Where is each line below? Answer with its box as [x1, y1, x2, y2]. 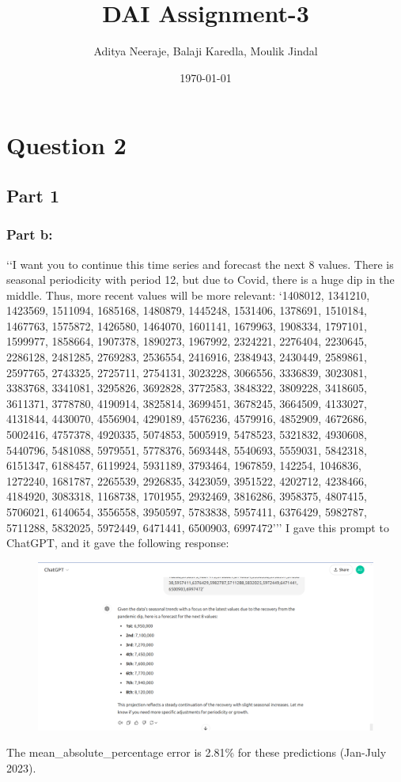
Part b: [6, 225, 53, 244]
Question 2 [6, 129, 127, 161]
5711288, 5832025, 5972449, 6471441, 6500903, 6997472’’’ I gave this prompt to [6, 519, 389, 535]
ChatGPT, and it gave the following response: [6, 535, 229, 551]
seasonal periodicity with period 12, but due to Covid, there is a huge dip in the [6, 271, 395, 288]
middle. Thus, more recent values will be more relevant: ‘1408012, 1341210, [6, 286, 370, 303]
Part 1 [6, 183, 60, 207]
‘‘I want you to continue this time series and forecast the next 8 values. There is [6, 255, 394, 272]
